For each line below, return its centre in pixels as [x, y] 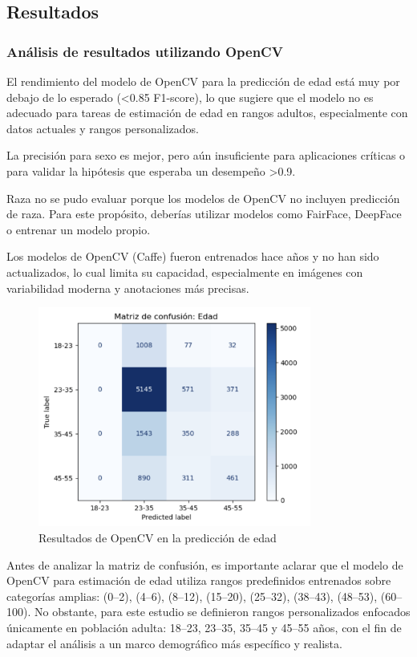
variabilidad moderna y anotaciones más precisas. [128, 288]
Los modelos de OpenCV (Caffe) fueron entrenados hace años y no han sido [193, 256]
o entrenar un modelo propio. [79, 229]
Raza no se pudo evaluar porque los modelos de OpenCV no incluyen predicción [203, 198]
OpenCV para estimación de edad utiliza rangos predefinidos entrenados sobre [199, 580]
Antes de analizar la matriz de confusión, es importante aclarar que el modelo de [205, 564]
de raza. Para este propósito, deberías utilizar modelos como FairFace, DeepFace [204, 214]
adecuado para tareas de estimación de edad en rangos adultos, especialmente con [207, 113]
